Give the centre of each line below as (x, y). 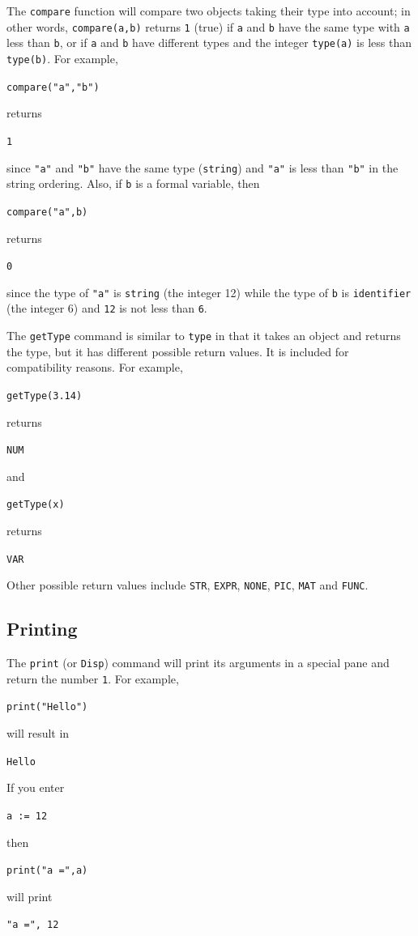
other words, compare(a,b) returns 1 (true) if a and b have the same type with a (208, 26)
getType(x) (36, 505)
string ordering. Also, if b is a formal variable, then (133, 183)
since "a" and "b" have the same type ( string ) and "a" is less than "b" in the (203, 167)
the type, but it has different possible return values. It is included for (178, 351)
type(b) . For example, (62, 58)
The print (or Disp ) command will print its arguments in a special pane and (198, 663)
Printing (42, 629)
